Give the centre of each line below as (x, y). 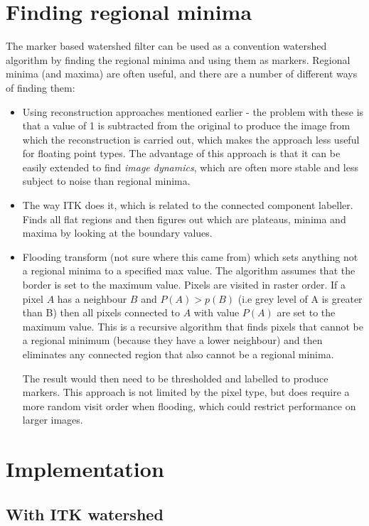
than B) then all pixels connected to (101, 312)
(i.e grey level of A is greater (300, 298)
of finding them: (41, 87)
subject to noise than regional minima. (106, 181)
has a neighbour (92, 298)
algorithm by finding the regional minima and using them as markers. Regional (178, 59)
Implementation (85, 469)
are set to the (306, 312)
